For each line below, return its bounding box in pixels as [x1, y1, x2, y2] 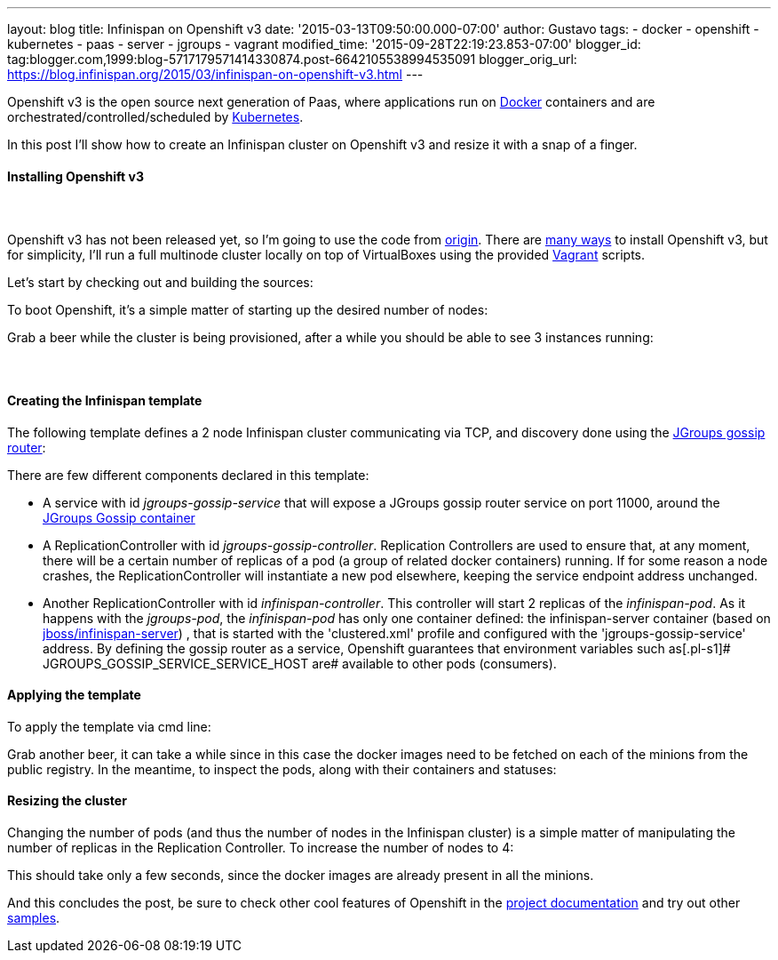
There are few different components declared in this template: [7, 467, 369, 483]
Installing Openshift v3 [7, 168, 144, 184]
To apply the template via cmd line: [7, 718, 211, 734]
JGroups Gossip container [43, 509, 195, 525]
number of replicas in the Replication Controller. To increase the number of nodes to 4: [7, 840, 514, 856]
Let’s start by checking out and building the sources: [7, 274, 314, 290]
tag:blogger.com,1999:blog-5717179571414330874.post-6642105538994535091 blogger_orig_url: [7, 52, 577, 67]
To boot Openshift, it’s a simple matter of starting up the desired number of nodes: [7, 301, 488, 317]
